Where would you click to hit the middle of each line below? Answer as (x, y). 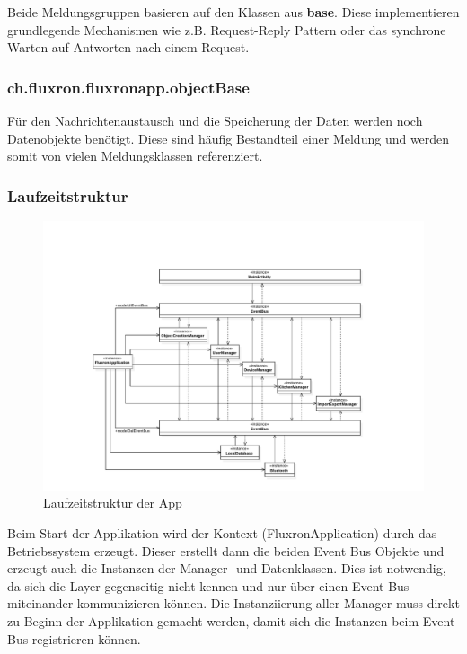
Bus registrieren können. (74, 638)
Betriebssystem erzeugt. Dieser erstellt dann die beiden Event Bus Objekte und (226, 550)
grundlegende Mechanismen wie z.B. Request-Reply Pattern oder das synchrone (227, 29)
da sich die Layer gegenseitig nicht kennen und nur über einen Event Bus (208, 585)
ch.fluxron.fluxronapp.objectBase (128, 87)
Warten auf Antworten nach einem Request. (128, 47)
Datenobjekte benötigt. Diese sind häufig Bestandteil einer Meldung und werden (229, 138)
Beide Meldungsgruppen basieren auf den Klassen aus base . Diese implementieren (233, 12)
